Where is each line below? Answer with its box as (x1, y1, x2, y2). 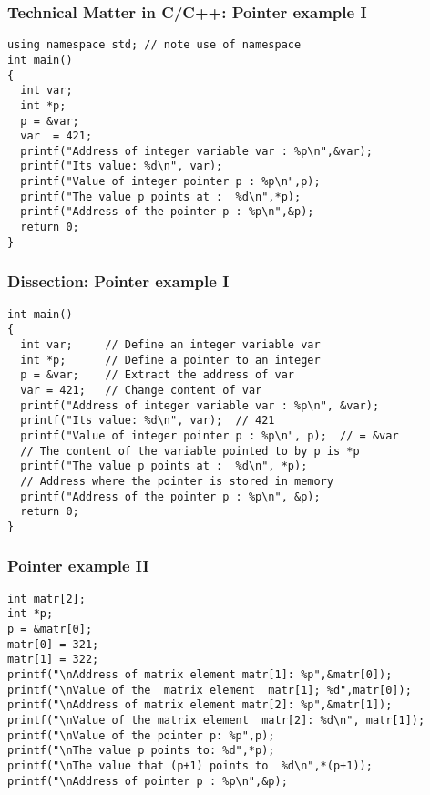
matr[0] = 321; (7, 637, 99, 651)
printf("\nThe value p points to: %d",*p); (7, 744, 275, 758)
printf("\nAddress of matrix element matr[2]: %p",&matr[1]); (7, 698, 393, 712)
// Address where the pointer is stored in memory (20, 474, 333, 488)
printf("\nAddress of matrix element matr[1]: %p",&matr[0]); (7, 667, 393, 681)
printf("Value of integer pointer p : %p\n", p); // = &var (20, 428, 399, 442)
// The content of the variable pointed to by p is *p (20, 444, 360, 458)
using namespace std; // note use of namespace (7, 38, 302, 52)
